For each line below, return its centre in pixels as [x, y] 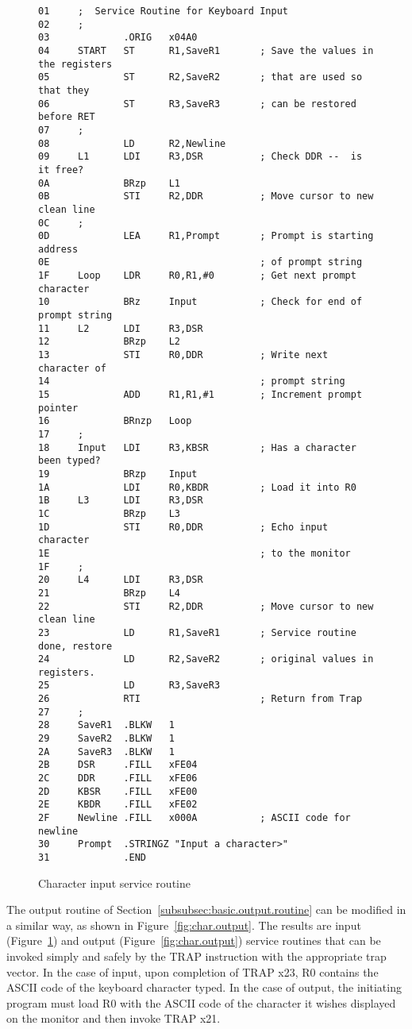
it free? [61, 170]
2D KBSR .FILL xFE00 [118, 791]
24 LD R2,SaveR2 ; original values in [206, 659]
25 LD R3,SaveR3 [129, 686]
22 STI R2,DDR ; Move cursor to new [206, 606]
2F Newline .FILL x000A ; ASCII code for [194, 818]
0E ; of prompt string [200, 262]
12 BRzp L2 [109, 342]
